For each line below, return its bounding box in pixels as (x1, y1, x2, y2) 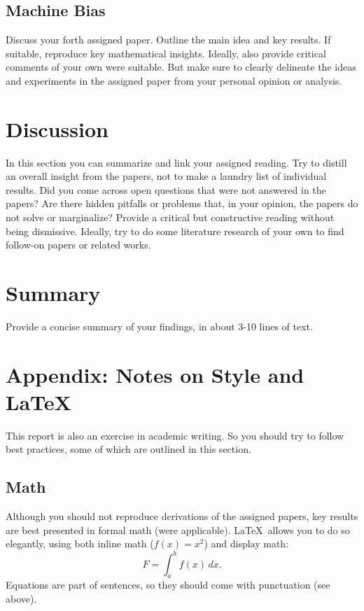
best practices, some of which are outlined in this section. (6, 442, 251, 456)
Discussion (6, 114, 108, 143)
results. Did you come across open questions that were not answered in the (6, 182, 326, 197)
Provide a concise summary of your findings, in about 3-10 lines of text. (6, 318, 313, 333)
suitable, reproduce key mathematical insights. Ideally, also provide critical (6, 45, 326, 60)
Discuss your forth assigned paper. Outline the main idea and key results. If (6, 32, 331, 47)
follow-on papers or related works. (6, 237, 151, 252)
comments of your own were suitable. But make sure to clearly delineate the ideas (6, 59, 356, 74)
